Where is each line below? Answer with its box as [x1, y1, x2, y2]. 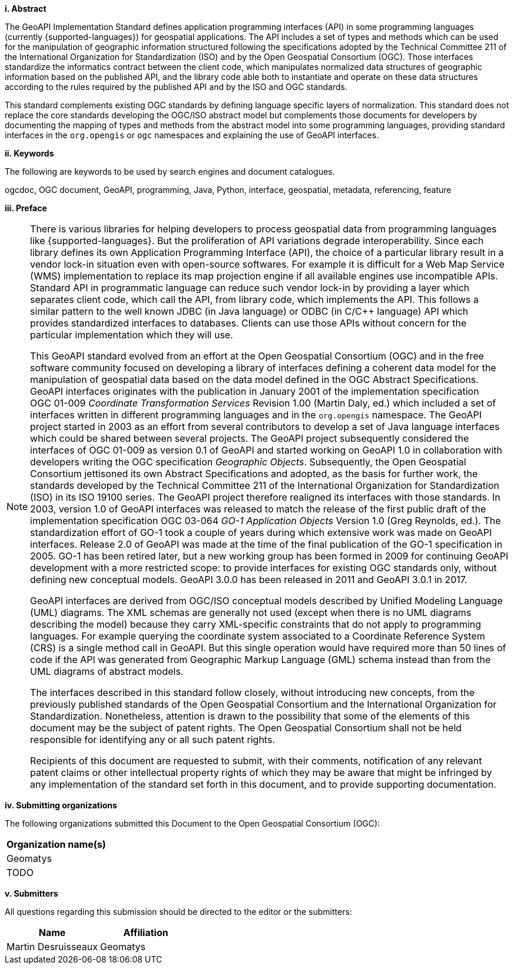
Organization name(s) [6, 838, 106, 850]
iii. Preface [5, 203, 47, 213]
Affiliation [123, 927, 168, 938]
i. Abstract [5, 4, 47, 14]
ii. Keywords [5, 148, 54, 158]
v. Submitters [5, 888, 58, 898]
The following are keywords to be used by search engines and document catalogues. [5, 167, 335, 177]
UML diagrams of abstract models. [30, 665, 184, 677]
